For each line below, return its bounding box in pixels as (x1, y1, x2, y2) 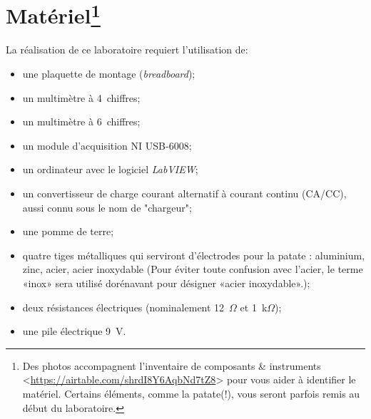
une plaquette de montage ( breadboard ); (22, 66, 195, 81)
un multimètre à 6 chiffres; (22, 114, 141, 129)
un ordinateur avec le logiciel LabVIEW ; (22, 162, 198, 177)
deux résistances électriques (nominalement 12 (22, 299, 225, 314)
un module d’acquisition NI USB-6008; (22, 138, 192, 152)
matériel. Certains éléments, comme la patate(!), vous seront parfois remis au (22, 386, 360, 400)
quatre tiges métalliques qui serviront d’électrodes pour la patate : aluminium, (22, 247, 365, 262)
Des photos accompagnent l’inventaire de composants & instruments (22, 358, 321, 373)
